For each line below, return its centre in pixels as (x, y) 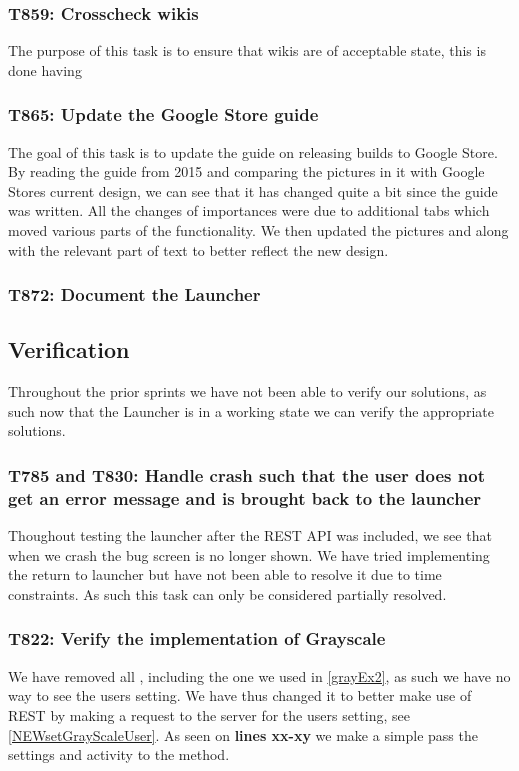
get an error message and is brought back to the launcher (245, 497)
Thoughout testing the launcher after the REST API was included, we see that (250, 535)
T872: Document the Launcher (134, 294)
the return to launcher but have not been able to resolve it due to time (225, 574)
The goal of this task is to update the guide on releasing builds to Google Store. (253, 151)
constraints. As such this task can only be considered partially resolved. (227, 593)
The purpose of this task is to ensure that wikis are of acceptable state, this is (247, 50)
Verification (69, 349)
